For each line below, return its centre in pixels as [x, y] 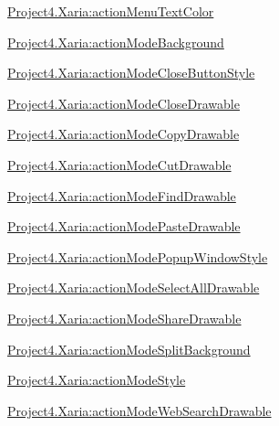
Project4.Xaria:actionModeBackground [116, 42]
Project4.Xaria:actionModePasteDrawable [124, 226]
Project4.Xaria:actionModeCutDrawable [119, 164]
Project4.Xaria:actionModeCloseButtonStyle [131, 73]
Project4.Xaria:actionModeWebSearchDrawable [139, 410]
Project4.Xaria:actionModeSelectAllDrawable [134, 288]
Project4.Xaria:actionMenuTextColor [111, 11]
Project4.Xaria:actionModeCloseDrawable [124, 103]
